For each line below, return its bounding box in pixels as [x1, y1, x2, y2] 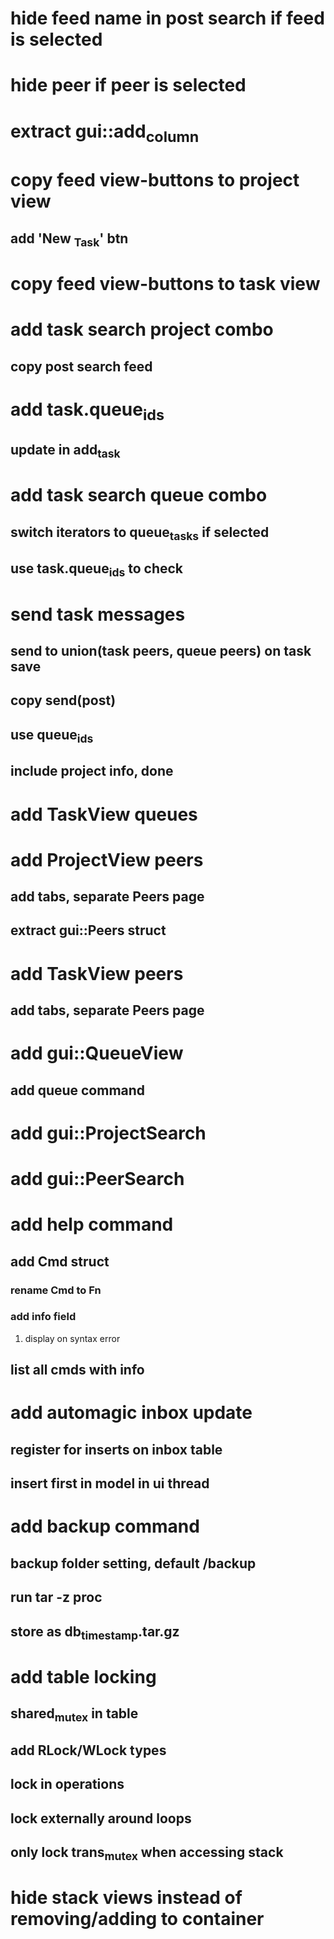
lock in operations [10, 1776, 125, 1793]
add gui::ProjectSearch [10, 1122, 207, 1144]
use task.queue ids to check [10, 560, 184, 580]
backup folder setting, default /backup [10, 1555, 257, 1572]
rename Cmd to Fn [10, 1283, 102, 1297]
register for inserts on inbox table [10, 1441, 223, 1458]
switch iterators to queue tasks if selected [10, 523, 270, 543]
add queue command [10, 1082, 146, 1099]
